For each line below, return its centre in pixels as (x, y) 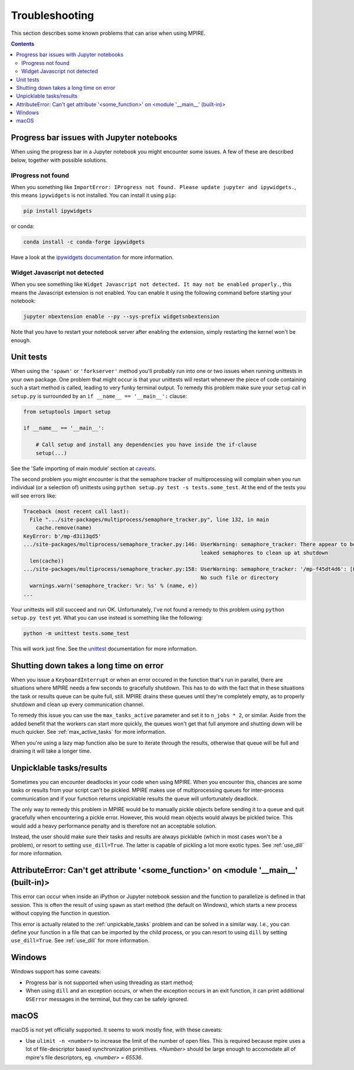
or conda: (23, 226)
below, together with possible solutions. (59, 160)
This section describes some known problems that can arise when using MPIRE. (108, 33)
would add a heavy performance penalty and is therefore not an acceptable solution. (114, 826)
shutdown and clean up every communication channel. (78, 704)
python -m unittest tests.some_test (76, 633)
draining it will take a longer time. (51, 751)
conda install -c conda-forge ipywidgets (84, 242)
